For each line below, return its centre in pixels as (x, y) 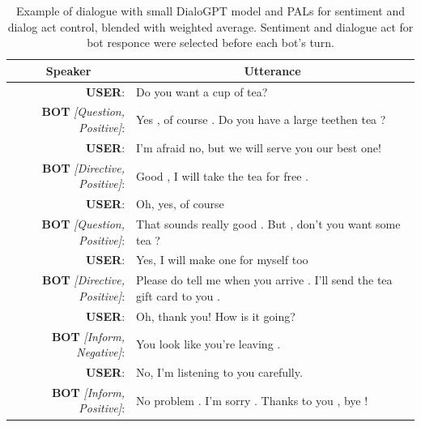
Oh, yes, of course (180, 204)
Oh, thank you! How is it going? (216, 316)
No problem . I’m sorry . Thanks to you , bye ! (252, 400)
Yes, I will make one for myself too (222, 260)
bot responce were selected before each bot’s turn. (210, 43)
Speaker (68, 70)
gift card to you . (178, 295)
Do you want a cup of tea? (202, 91)
